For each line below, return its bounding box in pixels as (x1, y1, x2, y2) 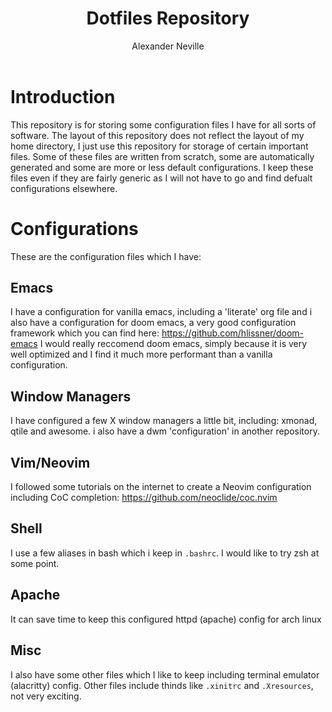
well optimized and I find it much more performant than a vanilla (10, 348, 273, 361)
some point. (10, 557, 60, 569)
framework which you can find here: (10, 327, 160, 339)
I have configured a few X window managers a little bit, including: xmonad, (10, 415, 318, 427)
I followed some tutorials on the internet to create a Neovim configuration (10, 481, 312, 493)
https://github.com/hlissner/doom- (161, 327, 305, 339)
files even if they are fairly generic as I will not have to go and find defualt (10, 172, 313, 184)
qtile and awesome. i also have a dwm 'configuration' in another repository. (10, 425, 320, 437)
